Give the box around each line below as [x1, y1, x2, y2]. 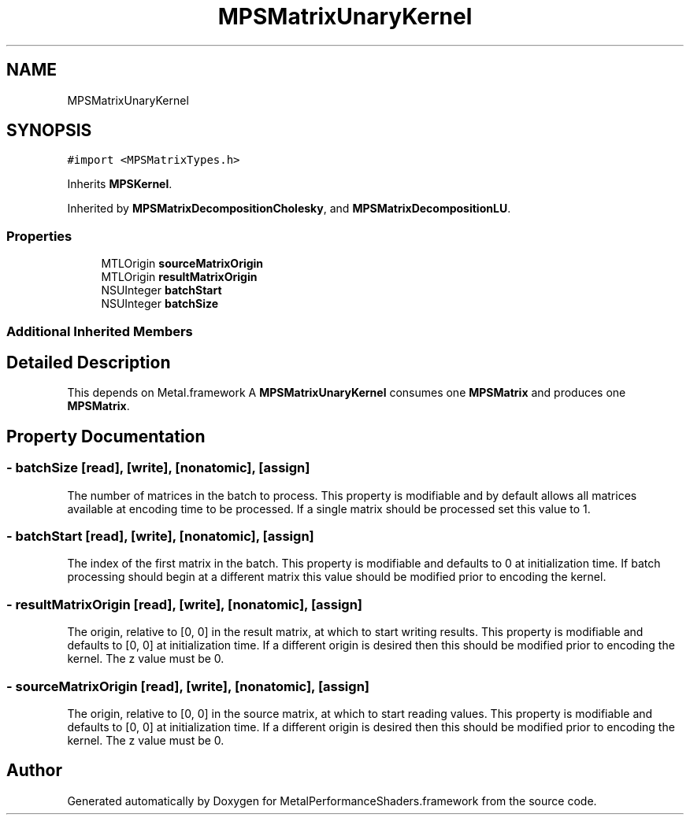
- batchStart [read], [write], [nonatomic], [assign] [6, 528, 314, 544]
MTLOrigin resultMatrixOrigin [101, 270, 258, 284]
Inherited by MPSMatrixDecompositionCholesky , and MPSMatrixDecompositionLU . [67, 202, 511, 216]
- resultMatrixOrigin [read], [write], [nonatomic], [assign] [6, 596, 363, 612]
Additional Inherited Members [6, 323, 193, 339]
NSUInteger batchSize [101, 297, 219, 311]
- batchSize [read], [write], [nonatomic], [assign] [6, 460, 310, 476]
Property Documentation [6, 426, 206, 446]
